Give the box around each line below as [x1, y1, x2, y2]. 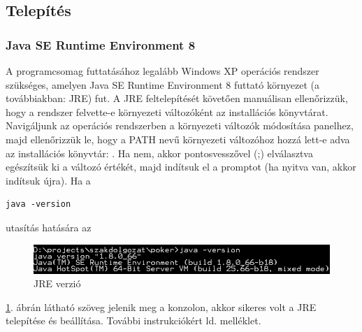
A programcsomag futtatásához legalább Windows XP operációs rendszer [6, 64, 319, 78]
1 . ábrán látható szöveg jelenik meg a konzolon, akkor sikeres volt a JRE [6, 299, 317, 314]
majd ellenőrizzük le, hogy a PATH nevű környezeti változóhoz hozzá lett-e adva [6, 131, 350, 146]
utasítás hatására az [6, 219, 92, 234]
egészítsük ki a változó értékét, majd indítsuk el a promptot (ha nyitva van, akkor [6, 159, 356, 174]
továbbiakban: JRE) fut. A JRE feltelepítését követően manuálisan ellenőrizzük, [6, 91, 348, 106]
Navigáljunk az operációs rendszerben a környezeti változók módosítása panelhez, [6, 118, 354, 133]
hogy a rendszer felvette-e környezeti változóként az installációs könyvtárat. [6, 104, 328, 119]
